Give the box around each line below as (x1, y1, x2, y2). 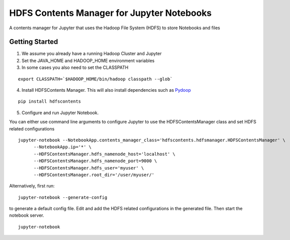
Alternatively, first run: (9, 183, 55, 189)
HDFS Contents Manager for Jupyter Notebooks (9, 7, 212, 18)
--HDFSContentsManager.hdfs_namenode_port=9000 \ (33, 158, 157, 164)
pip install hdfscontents (18, 99, 82, 104)
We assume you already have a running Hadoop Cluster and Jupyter (21, 51, 162, 57)
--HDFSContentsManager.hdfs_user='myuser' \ (33, 165, 144, 171)
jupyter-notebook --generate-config (18, 194, 107, 200)
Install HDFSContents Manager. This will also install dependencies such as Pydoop (21, 87, 191, 93)
